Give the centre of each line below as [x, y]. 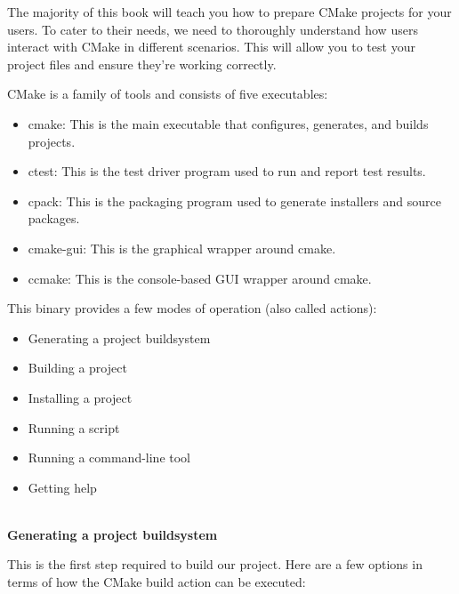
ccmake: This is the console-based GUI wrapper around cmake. [200, 278]
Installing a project [80, 397]
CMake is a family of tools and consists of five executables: [168, 94]
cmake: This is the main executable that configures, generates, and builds [228, 123]
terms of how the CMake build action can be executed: [157, 582]
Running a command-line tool [109, 458]
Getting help [62, 487]
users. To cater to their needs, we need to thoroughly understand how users [213, 29]
